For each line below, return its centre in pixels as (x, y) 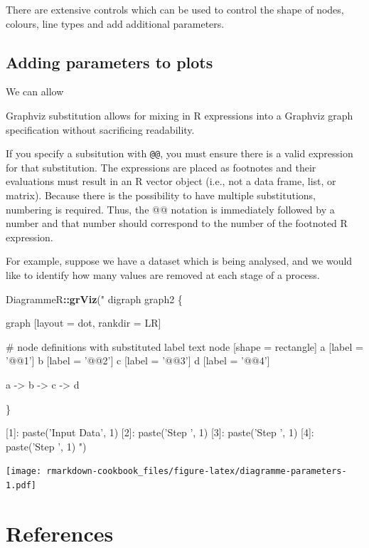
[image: (24, 471)
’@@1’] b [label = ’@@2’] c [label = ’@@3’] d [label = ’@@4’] (138, 360)
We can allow (35, 91)
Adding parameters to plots (109, 62)
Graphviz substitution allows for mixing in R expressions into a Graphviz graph (180, 115)
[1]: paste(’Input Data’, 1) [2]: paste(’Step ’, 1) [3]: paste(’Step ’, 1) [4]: (160, 432)
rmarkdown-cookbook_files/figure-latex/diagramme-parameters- (197, 471)
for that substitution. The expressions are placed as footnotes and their (161, 167)
